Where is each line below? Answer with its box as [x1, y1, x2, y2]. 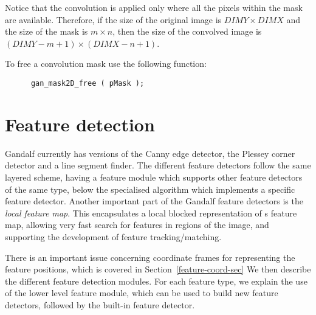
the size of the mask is [5, 25, 88, 38]
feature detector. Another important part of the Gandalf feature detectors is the [5, 195, 303, 207]
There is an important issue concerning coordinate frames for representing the [5, 251, 295, 263]
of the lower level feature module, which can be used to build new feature [5, 286, 278, 299]
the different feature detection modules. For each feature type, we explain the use [5, 274, 307, 287]
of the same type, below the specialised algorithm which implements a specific [5, 182, 295, 195]
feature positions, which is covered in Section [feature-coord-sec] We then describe [5, 263, 311, 275]
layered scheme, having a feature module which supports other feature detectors [5, 170, 303, 183]
